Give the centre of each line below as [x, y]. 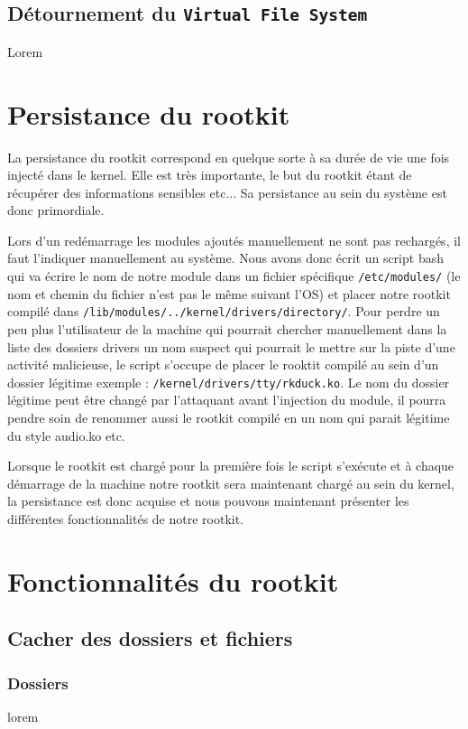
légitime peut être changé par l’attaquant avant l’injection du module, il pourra [227, 400]
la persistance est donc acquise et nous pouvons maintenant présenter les [208, 501]
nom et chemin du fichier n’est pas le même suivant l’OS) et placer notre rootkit [229, 293]
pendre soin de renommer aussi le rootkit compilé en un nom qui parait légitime [229, 417]
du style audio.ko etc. [66, 435]
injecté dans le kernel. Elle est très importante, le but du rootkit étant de [210, 175]
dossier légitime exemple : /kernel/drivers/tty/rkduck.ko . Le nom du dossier [229, 382]
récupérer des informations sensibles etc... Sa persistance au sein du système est [227, 192]
